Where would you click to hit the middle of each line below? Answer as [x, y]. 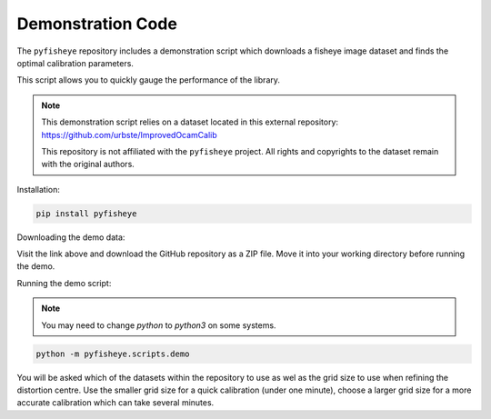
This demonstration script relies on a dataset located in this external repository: [190, 122]
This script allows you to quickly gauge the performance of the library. [149, 80]
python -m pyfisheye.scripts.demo [113, 354]
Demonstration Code [97, 24]
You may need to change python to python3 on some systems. [159, 325]
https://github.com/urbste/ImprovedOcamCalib [129, 135]
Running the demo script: [64, 283]
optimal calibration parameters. [75, 63]
